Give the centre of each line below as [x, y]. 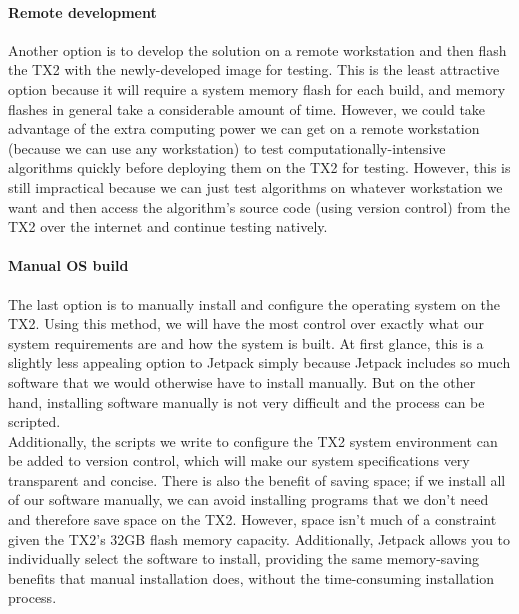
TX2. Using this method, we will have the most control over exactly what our [246, 323]
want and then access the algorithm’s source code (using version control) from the [259, 206]
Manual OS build [68, 265]
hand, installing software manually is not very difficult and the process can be [246, 401]
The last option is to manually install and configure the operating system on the [254, 303]
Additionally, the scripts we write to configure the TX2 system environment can [253, 440]
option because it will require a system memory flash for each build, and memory [257, 88]
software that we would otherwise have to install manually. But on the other [242, 381]
